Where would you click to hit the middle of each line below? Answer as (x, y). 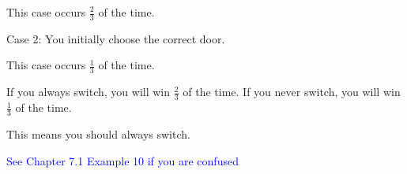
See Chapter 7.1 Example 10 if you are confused (122, 160)
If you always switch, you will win (89, 92)
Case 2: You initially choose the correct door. (116, 38)
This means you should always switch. (98, 133)
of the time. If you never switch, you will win (292, 92)
